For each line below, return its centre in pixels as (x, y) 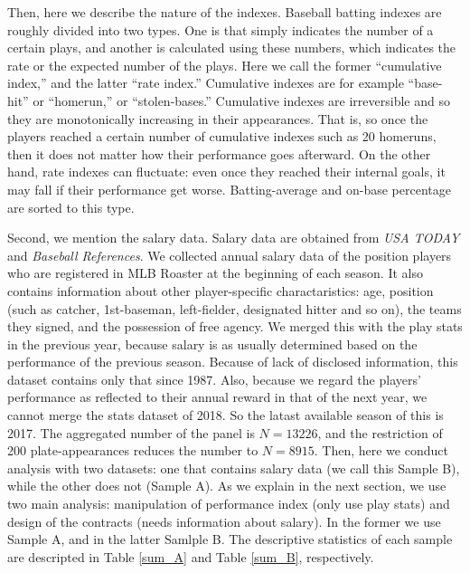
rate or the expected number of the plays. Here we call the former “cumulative (225, 65)
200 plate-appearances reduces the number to (133, 450)
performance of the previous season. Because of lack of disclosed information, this (233, 362)
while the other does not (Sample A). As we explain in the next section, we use (227, 486)
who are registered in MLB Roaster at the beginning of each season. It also (215, 273)
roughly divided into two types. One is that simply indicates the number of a (221, 29)
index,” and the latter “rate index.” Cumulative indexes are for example (206, 83)
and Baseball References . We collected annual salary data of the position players (230, 255)
